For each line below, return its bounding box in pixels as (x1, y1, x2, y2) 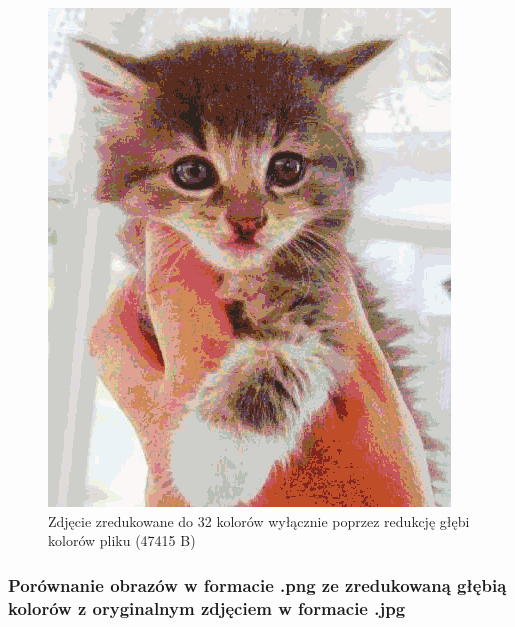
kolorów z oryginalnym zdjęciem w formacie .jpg (8, 595, 406, 620)
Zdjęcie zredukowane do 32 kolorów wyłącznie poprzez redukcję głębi (48, 510, 470, 531)
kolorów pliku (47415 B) (48, 530, 196, 551)
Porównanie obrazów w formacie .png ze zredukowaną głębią (8, 572, 507, 597)
